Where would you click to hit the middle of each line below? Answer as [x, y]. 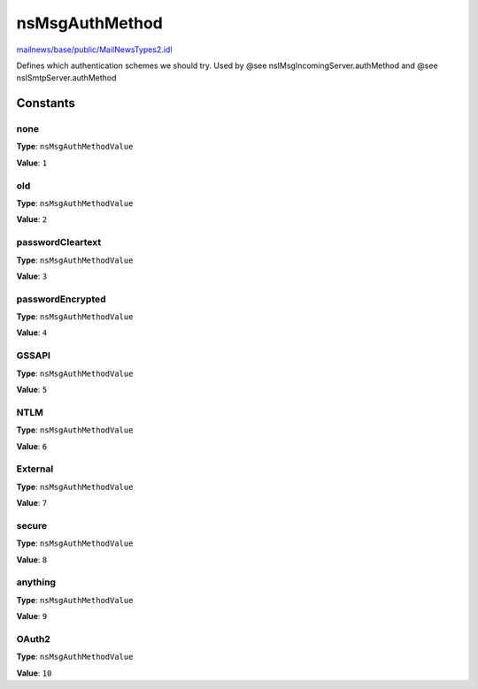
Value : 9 [32, 616]
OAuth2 [33, 639]
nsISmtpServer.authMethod [66, 78]
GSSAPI [33, 356]
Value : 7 [32, 503]
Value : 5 [32, 390]
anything [36, 582]
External [35, 469]
